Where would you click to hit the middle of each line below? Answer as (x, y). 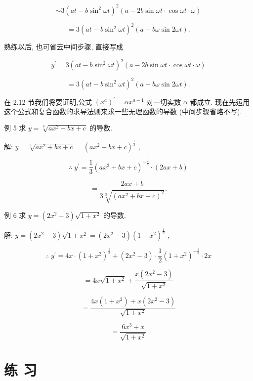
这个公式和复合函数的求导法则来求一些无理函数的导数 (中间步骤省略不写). (123, 111)
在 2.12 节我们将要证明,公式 (48, 102)
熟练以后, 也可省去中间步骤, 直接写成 (64, 46)
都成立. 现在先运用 (220, 102)
